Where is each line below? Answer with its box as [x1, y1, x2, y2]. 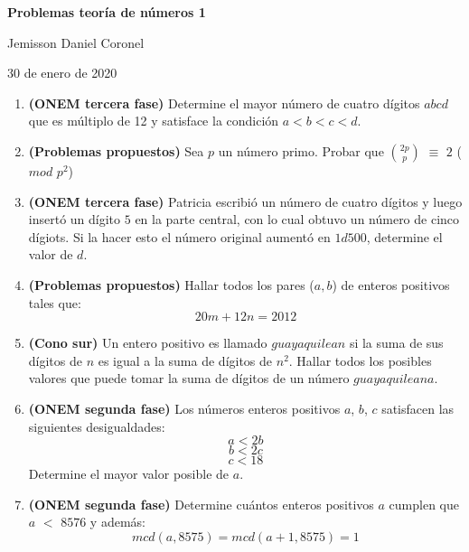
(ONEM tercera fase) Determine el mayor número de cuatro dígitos [28, 93, 420, 112]
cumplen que [389, 494, 459, 513]
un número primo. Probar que [218, 141, 384, 160]
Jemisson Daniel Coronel [7, 33, 145, 51]
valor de [28, 245, 73, 264]
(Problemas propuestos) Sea [28, 141, 204, 160]
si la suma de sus [349, 333, 444, 352]
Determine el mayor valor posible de [28, 464, 230, 483]
